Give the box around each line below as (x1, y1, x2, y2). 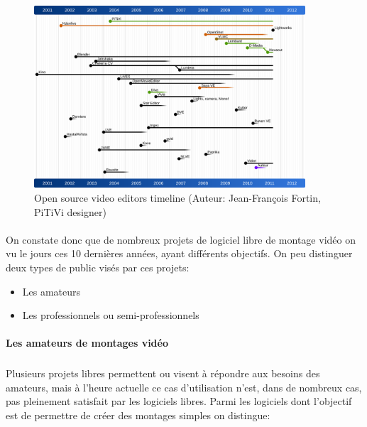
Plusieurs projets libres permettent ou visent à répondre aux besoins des (6, 366, 320, 381)
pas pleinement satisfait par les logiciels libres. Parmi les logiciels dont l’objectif (6, 394, 352, 409)
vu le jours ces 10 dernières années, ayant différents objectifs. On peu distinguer (6, 246, 353, 261)
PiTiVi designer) (34, 204, 106, 219)
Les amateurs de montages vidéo (6, 335, 168, 350)
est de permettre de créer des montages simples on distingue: (6, 408, 270, 423)
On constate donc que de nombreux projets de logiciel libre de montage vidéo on (6, 232, 356, 247)
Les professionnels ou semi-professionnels (22, 308, 199, 323)
